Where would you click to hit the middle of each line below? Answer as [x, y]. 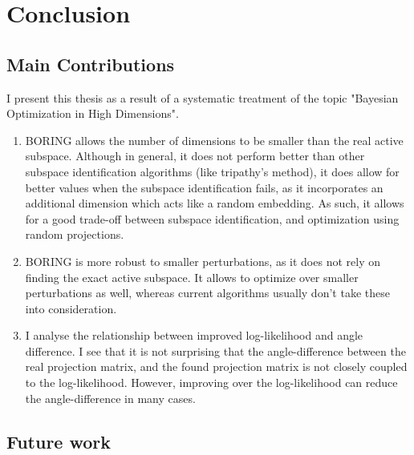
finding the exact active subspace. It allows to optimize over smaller [192, 277]
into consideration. [71, 308]
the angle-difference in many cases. [110, 398]
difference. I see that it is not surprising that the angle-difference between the [215, 350]
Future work [59, 441]
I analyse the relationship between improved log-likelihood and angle [194, 335]
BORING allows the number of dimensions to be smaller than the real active [214, 140]
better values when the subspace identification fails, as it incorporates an [204, 187]
